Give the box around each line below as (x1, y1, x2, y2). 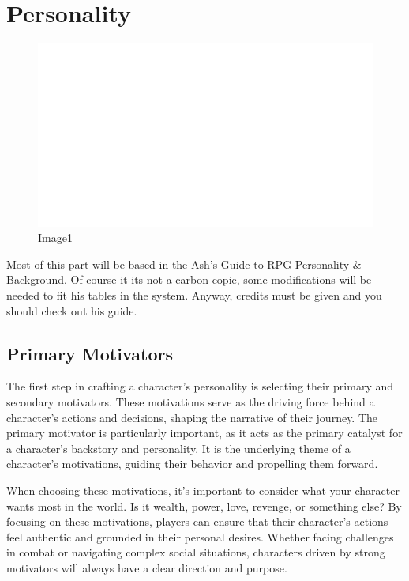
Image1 (38, 229, 73, 246)
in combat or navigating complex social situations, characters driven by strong (6, 544, 385, 560)
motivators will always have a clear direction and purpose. (6, 559, 287, 575)
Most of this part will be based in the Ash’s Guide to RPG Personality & (6, 255, 362, 272)
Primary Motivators (6, 341, 173, 365)
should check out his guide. (6, 302, 137, 319)
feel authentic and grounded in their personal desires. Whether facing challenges (6, 528, 394, 545)
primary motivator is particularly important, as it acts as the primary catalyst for (6, 424, 403, 441)
